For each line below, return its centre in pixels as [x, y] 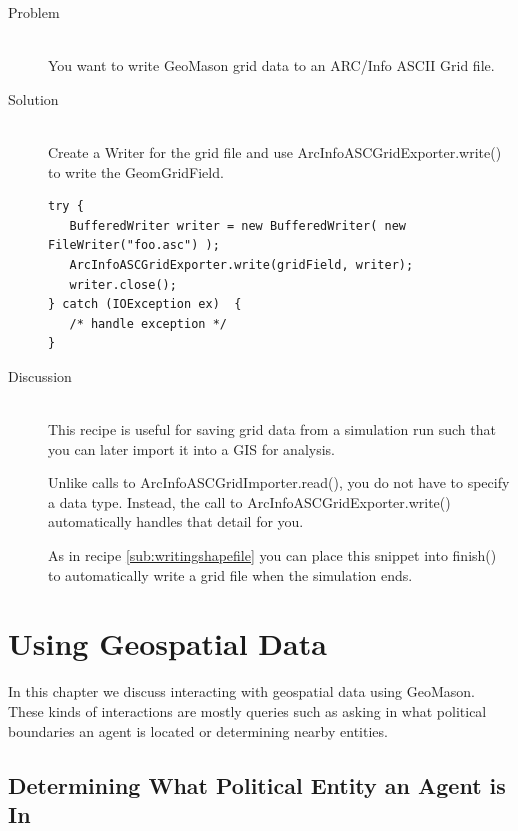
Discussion [40, 375]
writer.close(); [123, 284]
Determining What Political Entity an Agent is [257, 784]
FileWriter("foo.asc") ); [134, 245]
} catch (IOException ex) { [145, 304]
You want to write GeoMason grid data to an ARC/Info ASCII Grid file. [271, 65]
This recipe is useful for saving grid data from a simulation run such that [272, 429]
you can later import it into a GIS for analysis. [191, 448]
